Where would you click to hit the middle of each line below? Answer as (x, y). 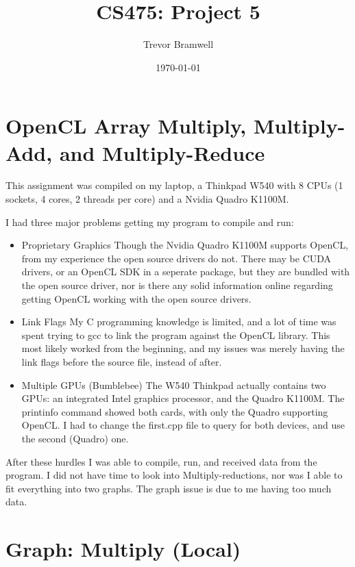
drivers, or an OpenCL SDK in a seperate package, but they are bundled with (186, 272)
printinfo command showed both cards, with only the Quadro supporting (175, 411)
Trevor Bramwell (178, 44)
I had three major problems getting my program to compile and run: (150, 222)
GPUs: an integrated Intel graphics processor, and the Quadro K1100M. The (183, 398)
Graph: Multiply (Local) (123, 549)
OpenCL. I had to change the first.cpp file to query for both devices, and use (183, 425)
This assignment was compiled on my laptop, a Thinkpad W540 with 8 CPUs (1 (174, 185)
